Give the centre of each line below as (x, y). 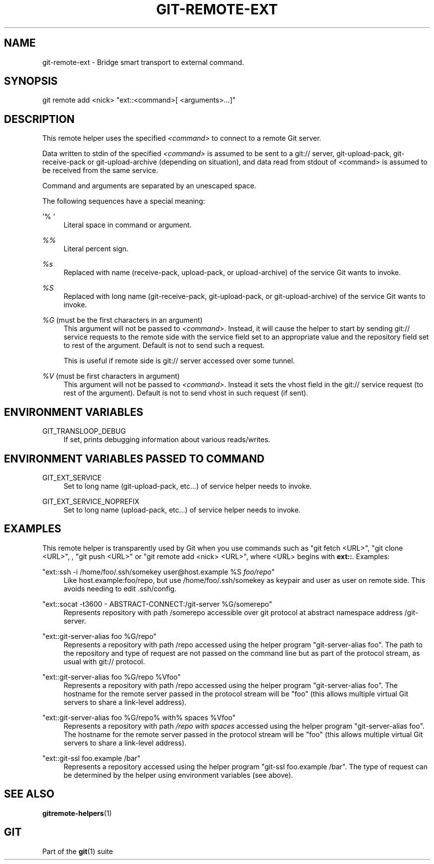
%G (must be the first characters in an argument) (122, 320)
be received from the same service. (100, 171)
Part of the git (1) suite (78, 851)
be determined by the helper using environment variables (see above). (178, 775)
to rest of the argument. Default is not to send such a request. (164, 346)
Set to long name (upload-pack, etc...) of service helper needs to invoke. (182, 510)
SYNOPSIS (31, 81)
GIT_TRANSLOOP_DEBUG (84, 431)
